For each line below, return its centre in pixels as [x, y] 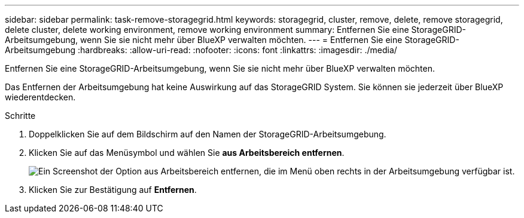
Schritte [20, 116]
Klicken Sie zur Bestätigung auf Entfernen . [113, 190]
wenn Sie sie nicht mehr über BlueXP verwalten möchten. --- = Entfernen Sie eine [241, 40]
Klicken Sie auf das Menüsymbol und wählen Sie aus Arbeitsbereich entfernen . [187, 153]
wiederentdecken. [40, 97]
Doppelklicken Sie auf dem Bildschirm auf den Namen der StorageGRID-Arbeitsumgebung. [208, 134]
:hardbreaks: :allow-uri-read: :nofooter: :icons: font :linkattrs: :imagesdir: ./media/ [237, 50]
